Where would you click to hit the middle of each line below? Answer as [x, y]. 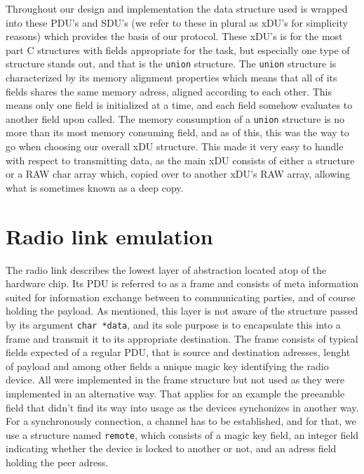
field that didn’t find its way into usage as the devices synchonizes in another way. [182, 407]
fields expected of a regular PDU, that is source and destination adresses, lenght [178, 352]
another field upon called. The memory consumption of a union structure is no [175, 118]
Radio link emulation [109, 236]
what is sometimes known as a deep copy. [95, 187]
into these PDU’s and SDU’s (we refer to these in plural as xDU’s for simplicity [177, 22]
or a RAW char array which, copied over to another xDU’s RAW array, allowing [178, 174]
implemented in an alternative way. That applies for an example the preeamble [175, 393]
